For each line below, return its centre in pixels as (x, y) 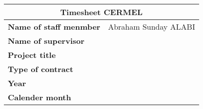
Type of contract (41, 69)
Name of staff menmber (54, 27)
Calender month (39, 97)
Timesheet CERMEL (101, 12)
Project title (32, 55)
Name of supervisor (46, 41)
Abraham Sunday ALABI (151, 27)
